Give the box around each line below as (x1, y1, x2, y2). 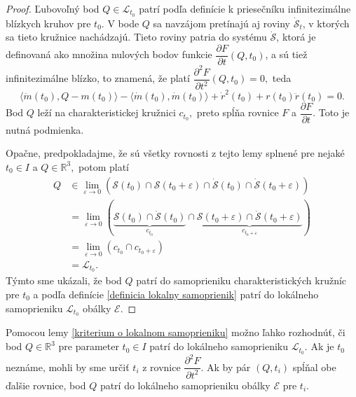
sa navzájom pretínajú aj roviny (153, 15, 290, 30)
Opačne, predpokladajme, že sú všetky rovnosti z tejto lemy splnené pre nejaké (6, 146, 345, 160)
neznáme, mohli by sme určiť (6, 359, 130, 374)
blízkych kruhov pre (6, 15, 91, 30)
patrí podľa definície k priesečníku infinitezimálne (139, 1, 351, 15)
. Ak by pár (200, 359, 251, 374)
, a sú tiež (265, 47, 308, 62)
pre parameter (58, 339, 119, 354)
